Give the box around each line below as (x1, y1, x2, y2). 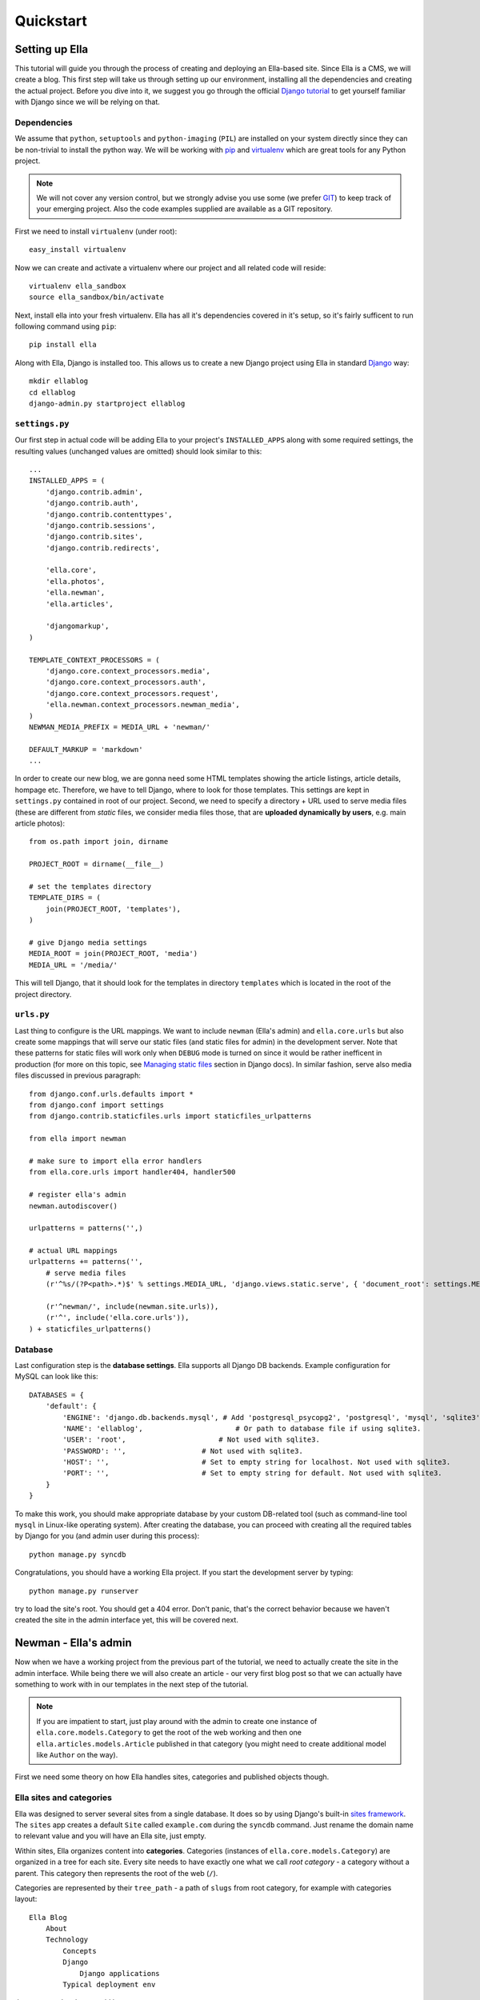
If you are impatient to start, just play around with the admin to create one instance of (36, 1716, 318, 1726)
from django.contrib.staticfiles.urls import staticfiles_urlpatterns (29, 1112, 312, 1121)
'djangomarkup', (45, 622, 110, 631)
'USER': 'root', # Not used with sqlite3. (62, 1435, 320, 1444)
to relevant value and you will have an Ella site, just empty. (14, 1831, 207, 1841)
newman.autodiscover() (29, 1201, 118, 1210)
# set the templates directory (29, 882, 152, 891)
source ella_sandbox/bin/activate (29, 293, 164, 302)
